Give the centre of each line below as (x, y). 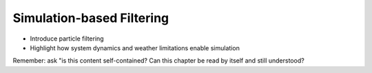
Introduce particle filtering (67, 39)
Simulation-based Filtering (91, 18)
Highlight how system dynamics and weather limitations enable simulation (135, 48)
